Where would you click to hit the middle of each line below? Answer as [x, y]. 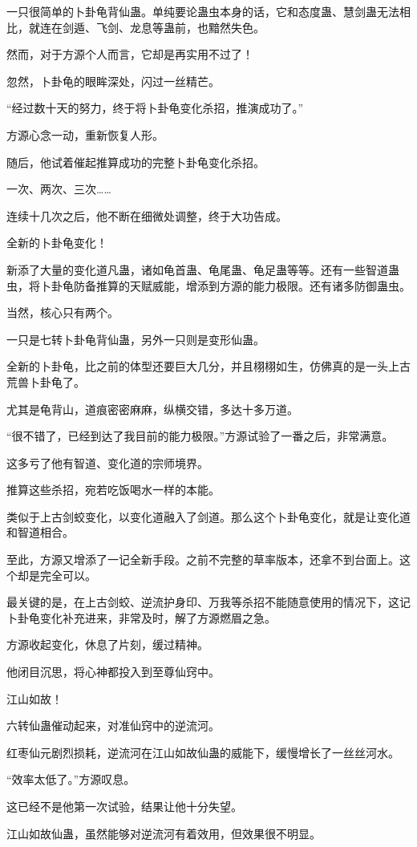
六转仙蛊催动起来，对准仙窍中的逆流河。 [113, 725]
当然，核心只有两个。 [63, 312]
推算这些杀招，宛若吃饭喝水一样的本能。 [113, 490]
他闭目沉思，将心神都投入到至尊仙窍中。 [113, 672]
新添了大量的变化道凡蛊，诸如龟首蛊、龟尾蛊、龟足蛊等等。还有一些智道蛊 [203, 269]
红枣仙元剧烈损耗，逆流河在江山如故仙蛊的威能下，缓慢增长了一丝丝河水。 [203, 752]
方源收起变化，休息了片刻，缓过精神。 [107, 644]
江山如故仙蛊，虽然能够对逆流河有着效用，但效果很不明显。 [164, 833]
